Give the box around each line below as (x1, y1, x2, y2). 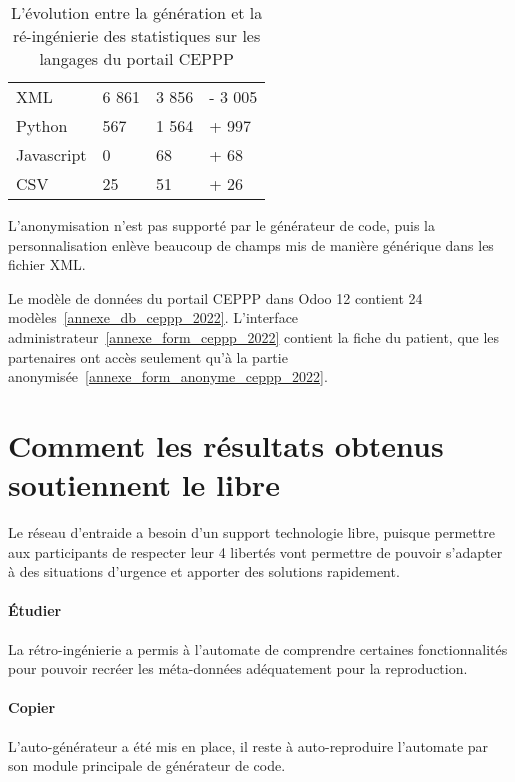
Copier (8, 697, 56, 718)
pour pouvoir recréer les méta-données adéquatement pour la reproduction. (8, 658, 468, 679)
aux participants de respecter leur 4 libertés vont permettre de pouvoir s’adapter (8, 541, 503, 562)
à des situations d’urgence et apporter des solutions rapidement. (8, 561, 400, 582)
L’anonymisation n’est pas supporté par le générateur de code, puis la (8, 215, 435, 235)
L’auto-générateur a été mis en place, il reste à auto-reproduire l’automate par (8, 735, 489, 756)
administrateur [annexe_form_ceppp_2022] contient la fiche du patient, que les (8, 326, 500, 347)
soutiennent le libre (8, 464, 280, 505)
